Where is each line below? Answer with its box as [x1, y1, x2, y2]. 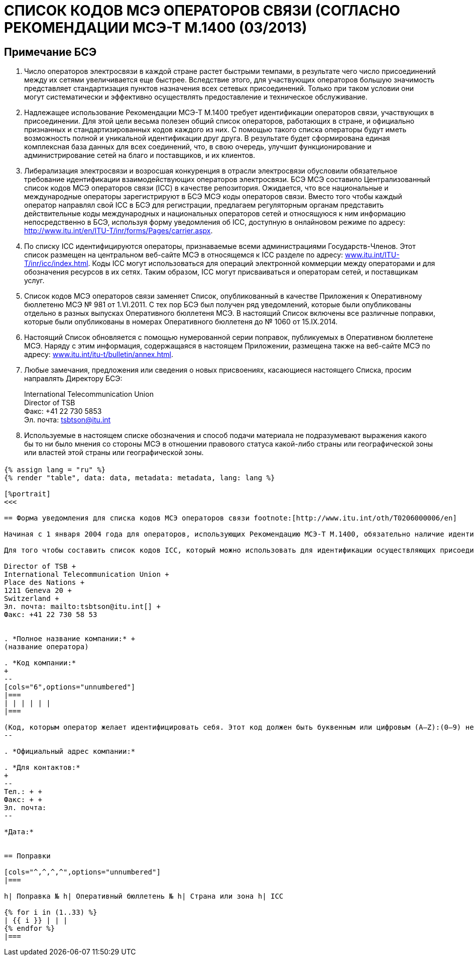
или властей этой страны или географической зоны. [24, 448, 204, 457]
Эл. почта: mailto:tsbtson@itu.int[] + [4, 602, 161, 610]
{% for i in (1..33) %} [4, 908, 97, 916]
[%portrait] [4, 489, 51, 498]
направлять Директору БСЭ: [24, 374, 123, 383]
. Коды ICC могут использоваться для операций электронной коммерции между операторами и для [88, 259, 435, 268]
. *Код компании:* [4, 658, 76, 667]
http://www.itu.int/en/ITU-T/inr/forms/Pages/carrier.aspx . [24, 226, 213, 235]
